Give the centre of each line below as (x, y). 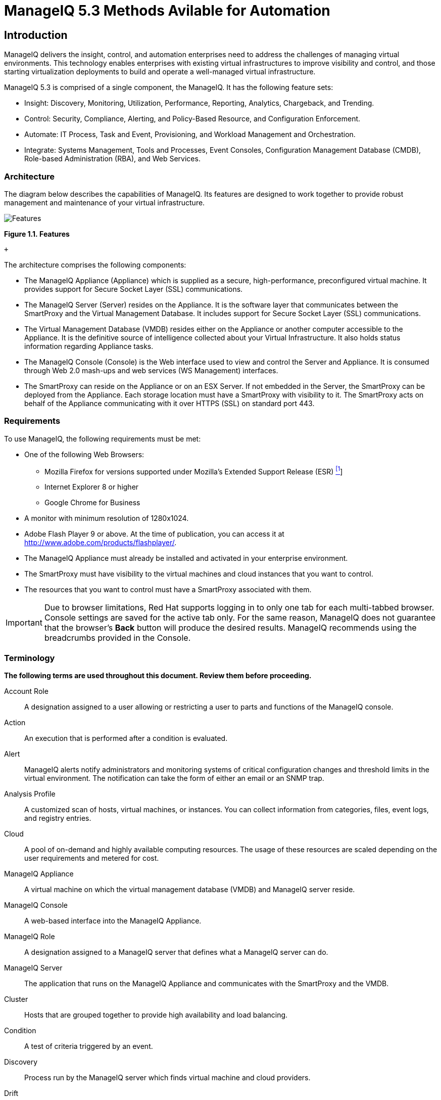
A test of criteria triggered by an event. (89, 1046)
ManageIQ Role (30, 937)
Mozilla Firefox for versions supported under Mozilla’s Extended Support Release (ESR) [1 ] (194, 471)
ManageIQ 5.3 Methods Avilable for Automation (167, 11)
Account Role (26, 691)
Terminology (30, 658)
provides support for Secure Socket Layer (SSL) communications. (134, 289)
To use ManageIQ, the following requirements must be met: (103, 438)
